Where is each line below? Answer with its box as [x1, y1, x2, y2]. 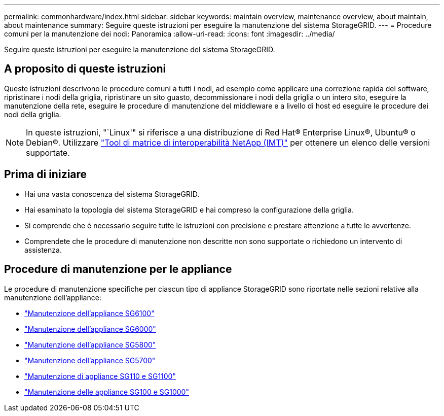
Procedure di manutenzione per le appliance [4, 263, 232, 276]
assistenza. [24, 245, 62, 254]
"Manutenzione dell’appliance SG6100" [24, 308, 155, 318]
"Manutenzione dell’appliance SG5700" [24, 356, 156, 365]
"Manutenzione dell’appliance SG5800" [24, 340, 156, 349]
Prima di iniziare [4, 168, 87, 181]
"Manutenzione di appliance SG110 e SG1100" [24, 371, 176, 380]
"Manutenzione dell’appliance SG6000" [24, 324, 156, 333]
